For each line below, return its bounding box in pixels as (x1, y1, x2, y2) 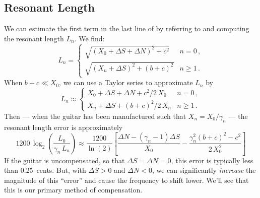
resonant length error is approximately (4, 121, 123, 132)
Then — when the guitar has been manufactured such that (4, 110, 186, 121)
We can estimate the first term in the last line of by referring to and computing (4, 23, 249, 34)
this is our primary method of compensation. (4, 184, 143, 195)
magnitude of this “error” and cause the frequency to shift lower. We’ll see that (4, 174, 249, 185)
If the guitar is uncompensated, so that (4, 155, 125, 165)
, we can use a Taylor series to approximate (59, 77, 193, 88)
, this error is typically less (171, 155, 253, 165)
